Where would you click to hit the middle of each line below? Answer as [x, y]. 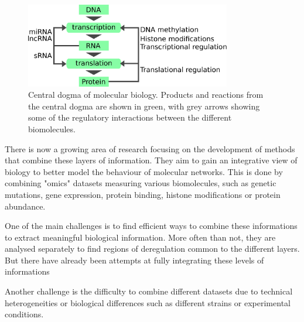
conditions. [24, 314]
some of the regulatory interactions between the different [130, 117]
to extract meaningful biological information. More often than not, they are [140, 237]
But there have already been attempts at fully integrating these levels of [134, 260]
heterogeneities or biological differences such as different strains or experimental [148, 302]
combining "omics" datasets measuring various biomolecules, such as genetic [141, 183]
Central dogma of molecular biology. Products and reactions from [146, 95]
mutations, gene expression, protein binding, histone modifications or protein [143, 194]
